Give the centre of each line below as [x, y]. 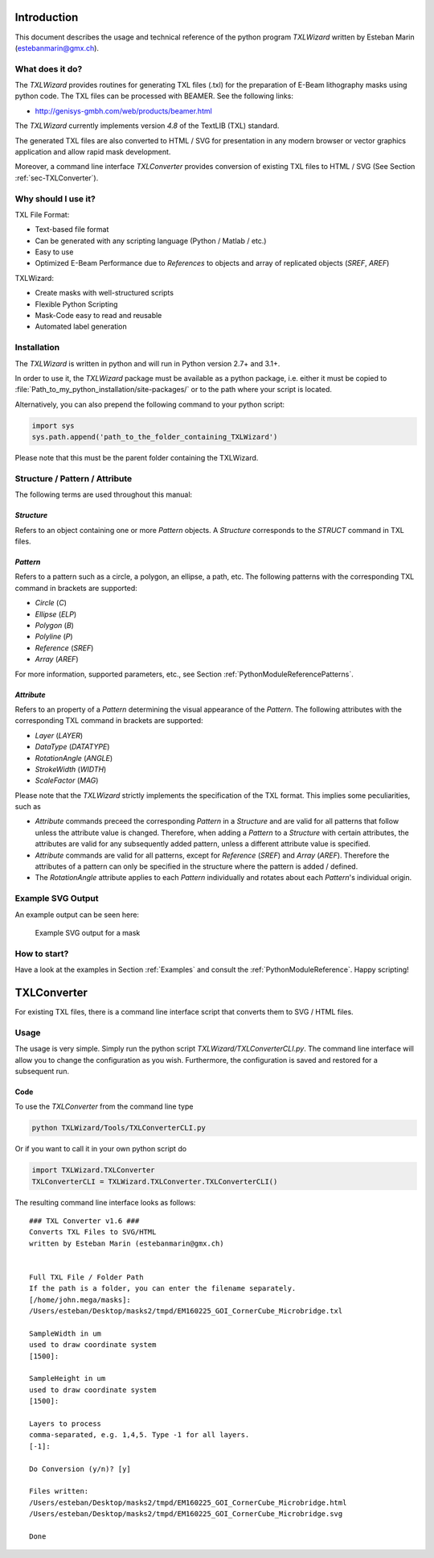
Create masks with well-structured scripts [104, 293]
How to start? [42, 953]
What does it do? [49, 68]
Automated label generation [81, 327]
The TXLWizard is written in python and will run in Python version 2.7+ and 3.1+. [147, 363]
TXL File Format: [42, 214]
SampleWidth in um [66, 1333]
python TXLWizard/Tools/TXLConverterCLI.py [119, 1128]
